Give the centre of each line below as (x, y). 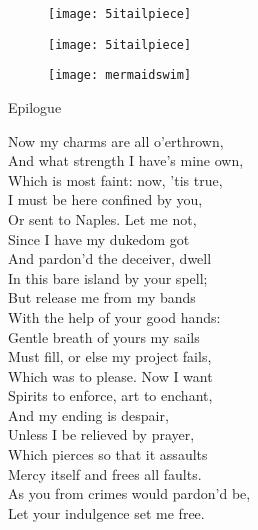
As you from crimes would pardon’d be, (129, 493)
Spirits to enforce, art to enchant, (110, 395)
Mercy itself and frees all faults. (105, 473)
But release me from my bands (102, 297)
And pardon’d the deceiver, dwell (110, 258)
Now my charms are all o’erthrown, (116, 140)
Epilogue (35, 106)
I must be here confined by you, (105, 199)
